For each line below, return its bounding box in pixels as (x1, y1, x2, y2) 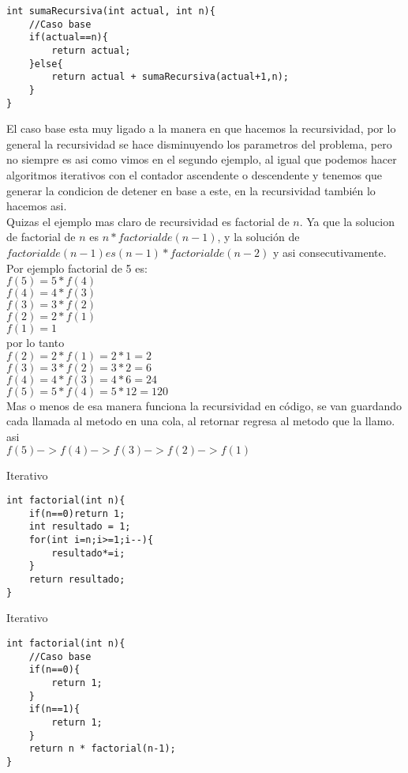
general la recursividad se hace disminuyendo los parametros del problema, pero (6, 135, 392, 152)
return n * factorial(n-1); (28, 743, 176, 755)
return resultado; (28, 574, 125, 586)
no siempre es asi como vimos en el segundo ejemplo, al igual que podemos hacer (6, 151, 397, 168)
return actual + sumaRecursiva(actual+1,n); (51, 71, 289, 83)
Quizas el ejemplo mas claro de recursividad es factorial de (6, 213, 290, 229)
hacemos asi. (6, 198, 67, 214)
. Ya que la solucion (299, 213, 395, 229)
